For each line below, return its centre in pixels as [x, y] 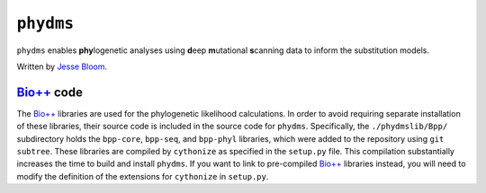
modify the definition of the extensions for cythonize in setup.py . [143, 176]
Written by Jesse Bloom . [62, 66]
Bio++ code [49, 92]
